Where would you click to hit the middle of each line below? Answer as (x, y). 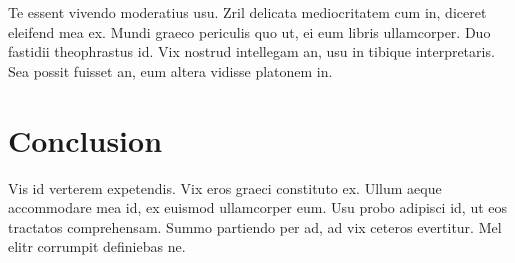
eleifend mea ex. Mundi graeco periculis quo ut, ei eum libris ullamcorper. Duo (249, 31)
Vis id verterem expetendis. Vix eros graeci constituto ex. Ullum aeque (225, 187)
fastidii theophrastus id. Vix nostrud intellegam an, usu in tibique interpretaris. (251, 51)
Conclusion (85, 139)
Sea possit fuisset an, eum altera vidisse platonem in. (170, 70)
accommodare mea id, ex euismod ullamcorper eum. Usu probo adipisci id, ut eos (257, 207)
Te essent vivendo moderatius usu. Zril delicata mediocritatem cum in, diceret (247, 12)
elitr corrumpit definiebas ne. (97, 246)
